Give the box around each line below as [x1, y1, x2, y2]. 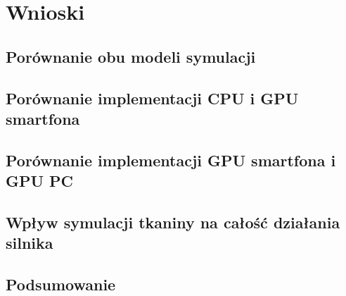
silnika [6, 232, 53, 254]
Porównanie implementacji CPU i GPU [6, 87, 299, 109]
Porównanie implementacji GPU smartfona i [6, 149, 336, 171]
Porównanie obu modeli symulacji [6, 45, 256, 67]
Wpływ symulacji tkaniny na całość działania [6, 211, 340, 233]
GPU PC [6, 170, 74, 192]
